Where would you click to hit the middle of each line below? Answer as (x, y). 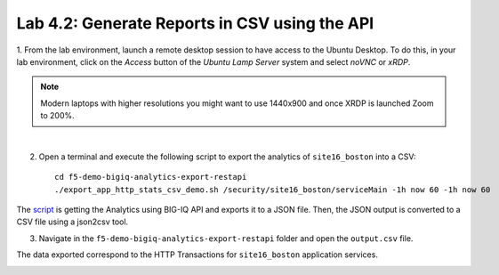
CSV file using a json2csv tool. (72, 222)
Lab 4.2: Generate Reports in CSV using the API (195, 23)
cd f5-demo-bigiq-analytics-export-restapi (151, 177)
